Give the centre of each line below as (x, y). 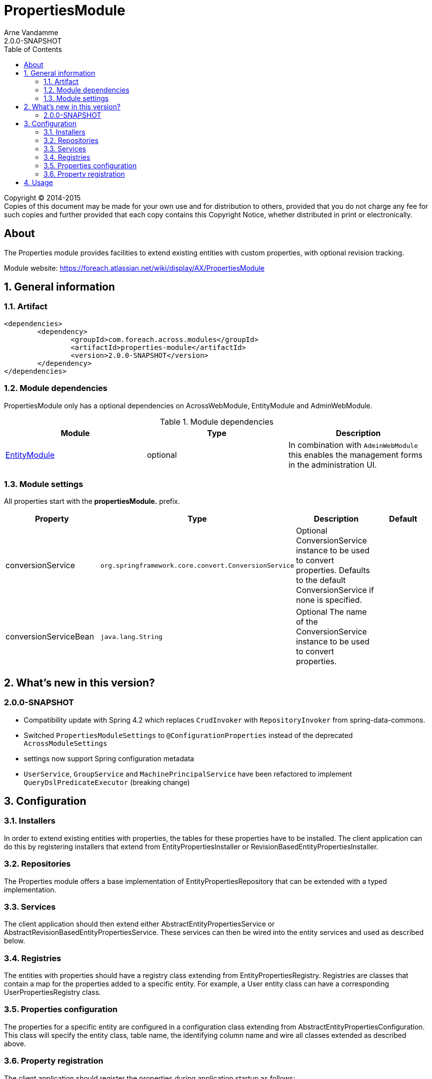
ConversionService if (335, 590)
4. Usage (38, 182)
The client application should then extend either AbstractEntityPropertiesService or (140, 924)
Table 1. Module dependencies (217, 421)
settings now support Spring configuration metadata (109, 758)
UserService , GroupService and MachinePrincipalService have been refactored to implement (188, 774)
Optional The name (332, 612)
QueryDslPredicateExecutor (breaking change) (107, 782)
